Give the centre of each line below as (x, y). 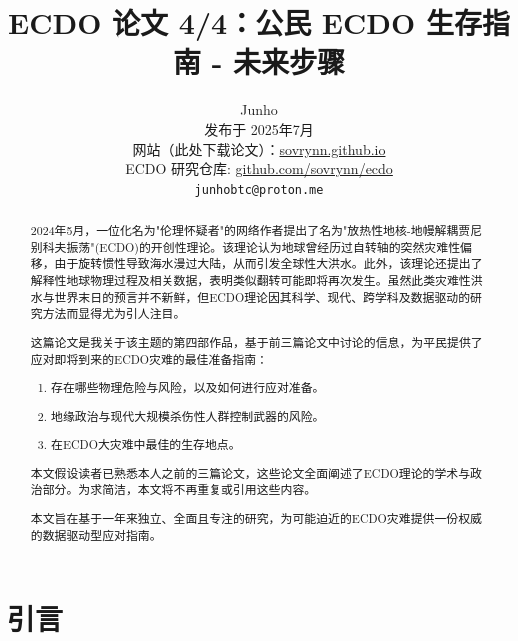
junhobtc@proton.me (259, 189)
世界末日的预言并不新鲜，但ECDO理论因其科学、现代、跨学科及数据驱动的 (262, 296)
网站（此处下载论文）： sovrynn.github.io (259, 148)
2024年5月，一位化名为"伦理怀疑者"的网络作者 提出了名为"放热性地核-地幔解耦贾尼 (256, 230)
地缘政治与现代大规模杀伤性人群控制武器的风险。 (188, 415)
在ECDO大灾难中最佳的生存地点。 (146, 444)
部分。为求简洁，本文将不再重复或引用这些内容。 (179, 489)
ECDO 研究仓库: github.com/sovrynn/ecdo (259, 168)
